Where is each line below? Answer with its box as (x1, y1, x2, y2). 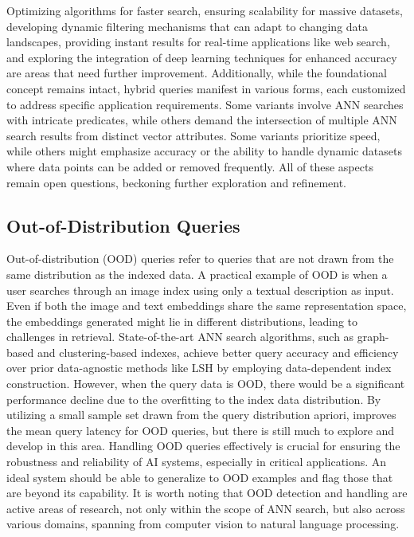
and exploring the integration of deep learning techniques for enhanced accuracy (6, 49, 397, 65)
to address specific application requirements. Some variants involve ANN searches (6, 96, 404, 112)
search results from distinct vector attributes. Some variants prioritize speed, (6, 127, 381, 143)
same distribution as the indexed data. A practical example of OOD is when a (6, 265, 388, 282)
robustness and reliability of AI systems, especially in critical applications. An (6, 453, 387, 470)
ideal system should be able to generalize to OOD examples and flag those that (6, 468, 393, 485)
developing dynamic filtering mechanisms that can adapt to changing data (6, 18, 369, 34)
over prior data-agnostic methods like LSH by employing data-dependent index (6, 359, 392, 376)
